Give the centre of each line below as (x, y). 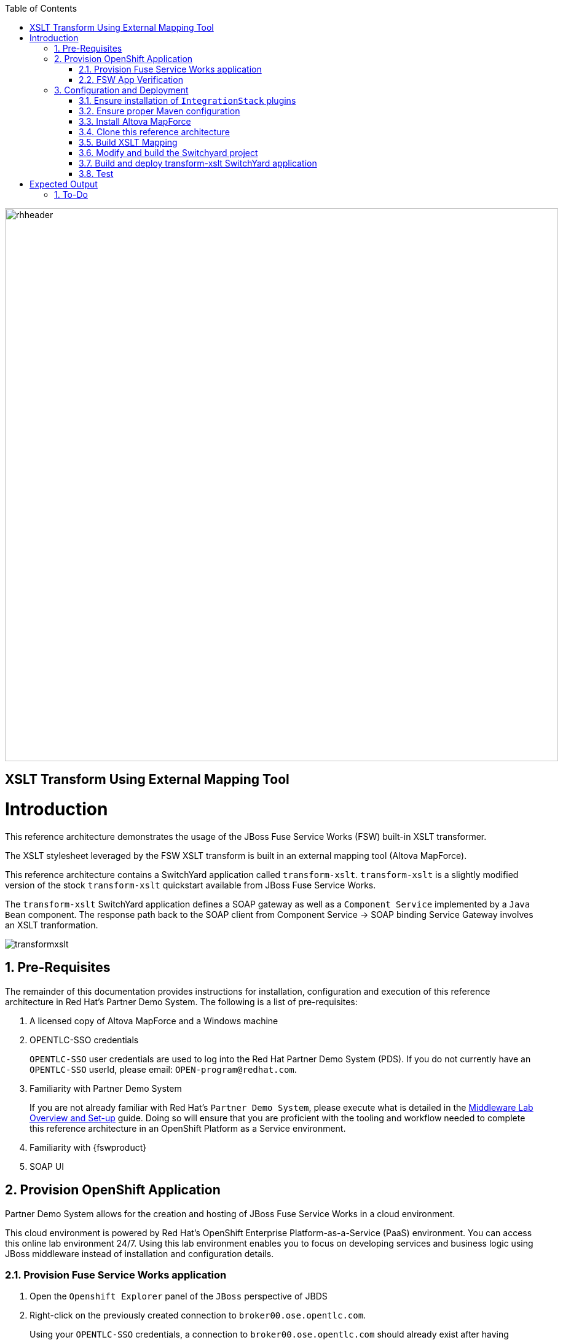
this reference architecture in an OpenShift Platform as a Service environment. (188, 1128)
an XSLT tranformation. (52, 925)
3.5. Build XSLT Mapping (128, 142)
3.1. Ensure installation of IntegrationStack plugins (187, 100)
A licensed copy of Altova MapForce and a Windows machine (154, 1021)
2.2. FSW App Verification (131, 80)
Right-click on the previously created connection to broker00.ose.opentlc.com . (198, 1315)
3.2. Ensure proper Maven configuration (159, 111)
